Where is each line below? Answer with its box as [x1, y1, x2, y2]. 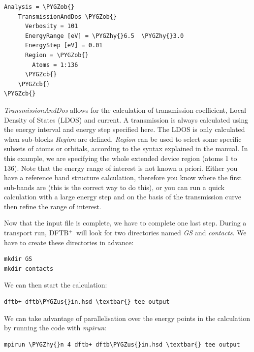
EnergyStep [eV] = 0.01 [25, 42, 103, 49]
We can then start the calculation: [4, 280, 107, 290]
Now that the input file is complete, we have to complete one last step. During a [4, 218, 247, 228]
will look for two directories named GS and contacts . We [76, 227, 247, 238]
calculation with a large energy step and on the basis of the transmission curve [4, 192, 242, 202]
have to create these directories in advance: [4, 237, 134, 247]
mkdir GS [4, 256, 32, 263]
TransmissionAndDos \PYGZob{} [18, 13, 117, 20]
